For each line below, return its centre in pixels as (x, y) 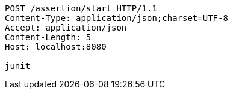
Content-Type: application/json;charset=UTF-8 (116, 18)
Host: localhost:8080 (56, 47)
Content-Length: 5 (48, 37)
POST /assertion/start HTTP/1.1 (81, 8)
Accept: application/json (66, 28)
